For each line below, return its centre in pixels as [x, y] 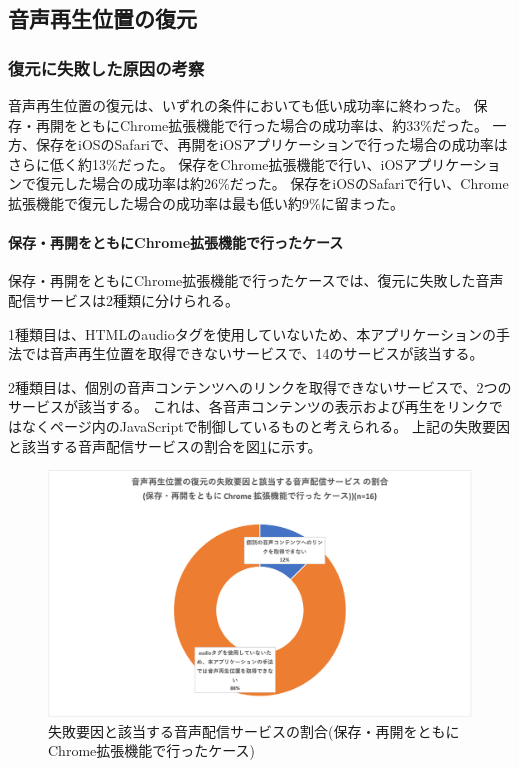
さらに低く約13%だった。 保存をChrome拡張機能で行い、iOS [206, 163]
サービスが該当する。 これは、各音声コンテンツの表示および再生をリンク [248, 406]
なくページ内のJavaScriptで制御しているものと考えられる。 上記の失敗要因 [265, 425]
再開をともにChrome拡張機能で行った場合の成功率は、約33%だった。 [261, 124]
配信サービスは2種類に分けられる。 [123, 299]
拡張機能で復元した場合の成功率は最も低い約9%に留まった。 [206, 202]
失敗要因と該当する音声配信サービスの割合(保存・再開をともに [254, 730]
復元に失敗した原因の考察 [106, 67]
